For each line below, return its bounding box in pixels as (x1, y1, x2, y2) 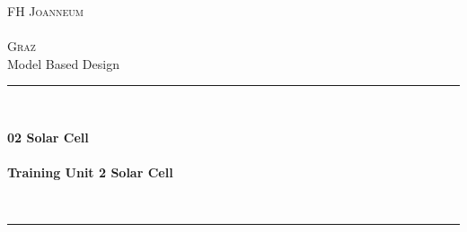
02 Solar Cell (7, 127, 89, 146)
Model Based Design (7, 54, 119, 73)
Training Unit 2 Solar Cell (7, 163, 173, 182)
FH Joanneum (7, 2, 84, 20)
